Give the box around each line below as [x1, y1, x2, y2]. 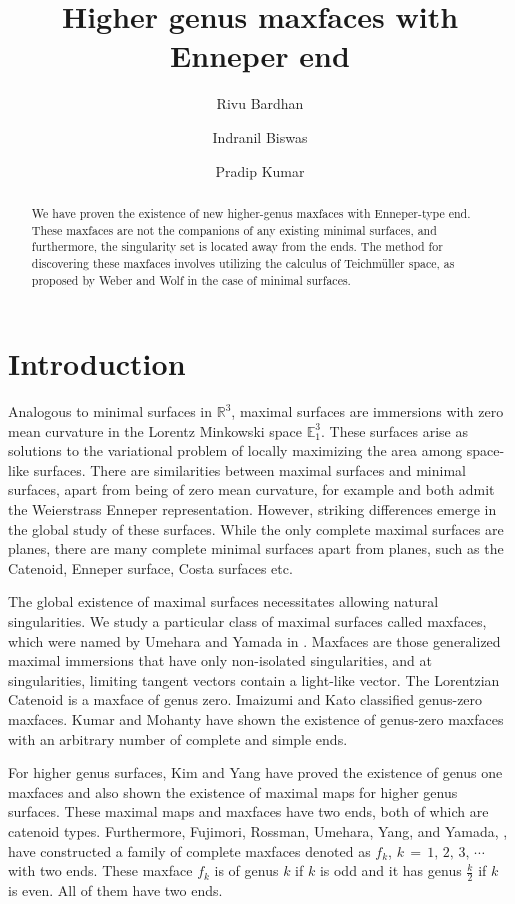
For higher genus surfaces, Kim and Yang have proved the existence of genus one [8, 762, 503, 783]
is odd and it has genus [319, 860, 462, 881]
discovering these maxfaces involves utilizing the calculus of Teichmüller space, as [31, 254, 455, 271]
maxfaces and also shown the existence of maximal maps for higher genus [8, 781, 458, 802]
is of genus [214, 860, 279, 881]
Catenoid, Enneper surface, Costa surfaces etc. [8, 557, 293, 578]
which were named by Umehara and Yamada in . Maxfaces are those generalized [8, 630, 501, 651]
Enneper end [170, 35, 350, 76]
